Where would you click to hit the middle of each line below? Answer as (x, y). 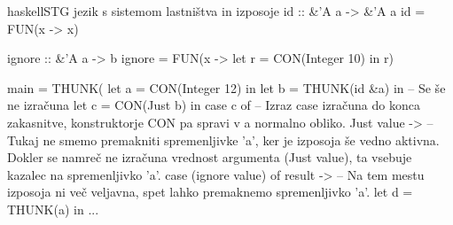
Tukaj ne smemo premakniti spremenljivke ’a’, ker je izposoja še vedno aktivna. (223, 140)
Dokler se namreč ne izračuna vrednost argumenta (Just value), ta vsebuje (210, 157)
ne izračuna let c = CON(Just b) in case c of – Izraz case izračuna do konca (214, 105)
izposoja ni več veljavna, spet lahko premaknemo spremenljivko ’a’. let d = (210, 192)
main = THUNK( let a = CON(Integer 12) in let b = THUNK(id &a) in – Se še (226, 87)
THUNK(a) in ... (53, 209)
